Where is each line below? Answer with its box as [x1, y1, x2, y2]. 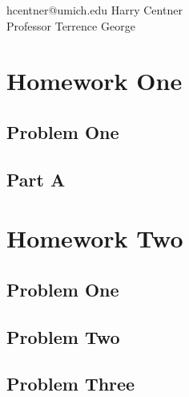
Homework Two [6, 222, 183, 255]
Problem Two [6, 324, 120, 349]
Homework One [6, 64, 183, 97]
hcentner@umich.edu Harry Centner [6, 2, 183, 18]
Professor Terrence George [6, 17, 135, 34]
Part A [6, 166, 66, 191]
